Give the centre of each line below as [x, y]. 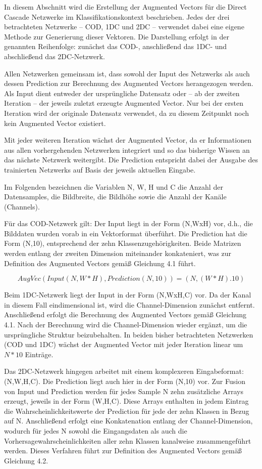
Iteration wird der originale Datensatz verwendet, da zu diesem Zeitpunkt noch [127, 113]
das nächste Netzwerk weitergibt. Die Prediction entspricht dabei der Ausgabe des [131, 160]
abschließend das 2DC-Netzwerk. [55, 56]
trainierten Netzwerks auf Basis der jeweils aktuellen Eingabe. [100, 169]
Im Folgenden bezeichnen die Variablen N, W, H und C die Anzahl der [114, 186]
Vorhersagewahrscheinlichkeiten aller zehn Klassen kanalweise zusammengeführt [128, 440]
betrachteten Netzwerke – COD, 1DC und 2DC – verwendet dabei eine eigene [124, 27]
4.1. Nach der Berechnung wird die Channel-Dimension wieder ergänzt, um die [126, 325]
